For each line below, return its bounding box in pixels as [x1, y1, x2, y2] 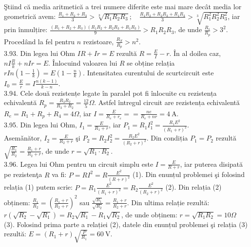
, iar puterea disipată [180, 159, 243, 169]
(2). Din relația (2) [165, 182, 222, 192]
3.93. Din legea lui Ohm [4, 48, 76, 58]
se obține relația [127, 57, 175, 68]
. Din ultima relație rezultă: [127, 197, 210, 207]
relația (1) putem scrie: [4, 182, 73, 192]
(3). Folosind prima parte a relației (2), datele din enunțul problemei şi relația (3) [4, 219, 248, 229]
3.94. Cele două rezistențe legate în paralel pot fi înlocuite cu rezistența [4, 88, 217, 98]
